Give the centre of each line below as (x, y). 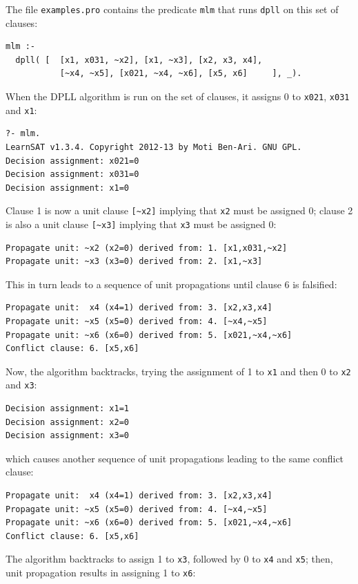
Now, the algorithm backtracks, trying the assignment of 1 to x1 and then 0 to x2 (178, 371)
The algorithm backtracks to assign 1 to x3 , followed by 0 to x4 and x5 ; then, (169, 559)
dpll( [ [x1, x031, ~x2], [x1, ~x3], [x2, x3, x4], (139, 60)
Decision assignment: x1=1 (67, 409)
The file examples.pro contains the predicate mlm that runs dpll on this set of (172, 9)
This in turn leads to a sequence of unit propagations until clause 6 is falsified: (171, 284)
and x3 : (21, 385)
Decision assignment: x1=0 (67, 188)
